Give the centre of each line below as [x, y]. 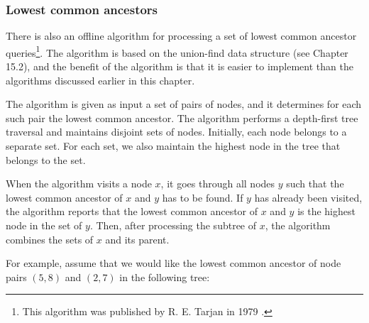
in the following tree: [165, 277]
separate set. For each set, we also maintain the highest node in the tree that [173, 146]
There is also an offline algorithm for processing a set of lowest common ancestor [181, 36]
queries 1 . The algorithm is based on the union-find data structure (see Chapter [177, 51]
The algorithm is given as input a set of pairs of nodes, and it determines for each [184, 104]
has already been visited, [308, 197]
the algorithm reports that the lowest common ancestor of [132, 211]
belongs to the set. [46, 159]
